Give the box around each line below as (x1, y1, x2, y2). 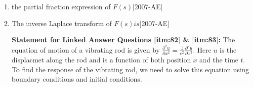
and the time (199, 55, 239, 65)
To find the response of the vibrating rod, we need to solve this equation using (11, 64, 249, 74)
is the (219, 44, 237, 55)
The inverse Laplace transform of (11, 18, 112, 28)
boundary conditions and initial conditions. (11, 74, 142, 84)
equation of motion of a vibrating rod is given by (11, 44, 160, 55)
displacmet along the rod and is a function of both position (11, 55, 191, 65)
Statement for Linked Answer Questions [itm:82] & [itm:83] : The (11, 34, 235, 45)
